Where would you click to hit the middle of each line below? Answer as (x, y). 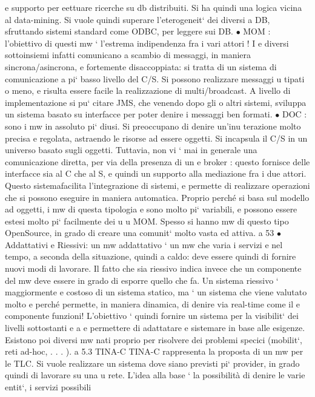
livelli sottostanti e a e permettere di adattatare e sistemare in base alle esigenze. (155, 328)
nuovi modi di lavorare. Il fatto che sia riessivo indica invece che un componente (153, 268)
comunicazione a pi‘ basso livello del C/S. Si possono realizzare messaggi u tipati (155, 78)
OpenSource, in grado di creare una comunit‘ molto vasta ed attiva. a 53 (140, 233)
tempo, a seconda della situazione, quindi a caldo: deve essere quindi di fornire (151, 256)
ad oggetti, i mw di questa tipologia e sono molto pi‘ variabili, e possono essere (151, 209)
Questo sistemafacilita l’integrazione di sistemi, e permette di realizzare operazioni (157, 185)
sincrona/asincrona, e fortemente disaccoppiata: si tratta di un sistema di (141, 66)
